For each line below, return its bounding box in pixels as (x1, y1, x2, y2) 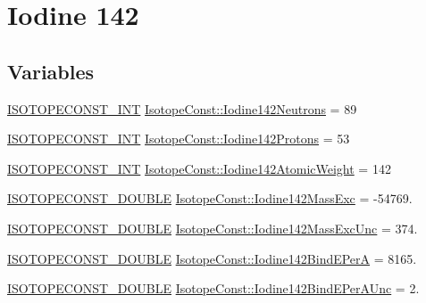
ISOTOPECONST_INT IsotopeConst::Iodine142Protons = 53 (7, 129, 350, 148)
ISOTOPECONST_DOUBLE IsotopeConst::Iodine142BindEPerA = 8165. (7, 249, 417, 267)
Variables (7, 57, 95, 85)
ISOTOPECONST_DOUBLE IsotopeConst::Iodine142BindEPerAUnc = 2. (7, 279, 420, 298)
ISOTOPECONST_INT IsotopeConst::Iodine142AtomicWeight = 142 (7, 159, 391, 177)
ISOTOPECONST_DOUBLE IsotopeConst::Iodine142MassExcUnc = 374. (7, 218, 418, 237)
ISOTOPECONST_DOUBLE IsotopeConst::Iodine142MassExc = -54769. (7, 189, 413, 208)
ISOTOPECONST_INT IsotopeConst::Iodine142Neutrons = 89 (7, 99, 357, 118)
